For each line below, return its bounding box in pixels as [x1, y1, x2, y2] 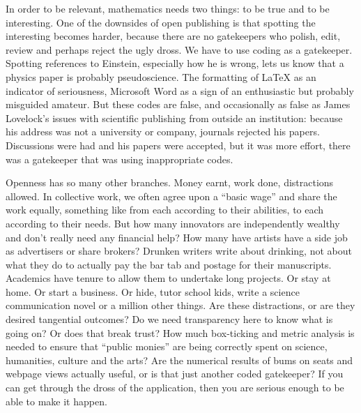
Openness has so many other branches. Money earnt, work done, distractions [6, 175, 334, 190]
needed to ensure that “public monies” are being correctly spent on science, [6, 339, 328, 354]
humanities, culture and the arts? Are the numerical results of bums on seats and [6, 352, 353, 367]
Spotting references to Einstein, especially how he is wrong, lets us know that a [6, 56, 344, 70]
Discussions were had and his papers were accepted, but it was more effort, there [6, 137, 351, 152]
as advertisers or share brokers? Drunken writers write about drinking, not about [6, 243, 352, 258]
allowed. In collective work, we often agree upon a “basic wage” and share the [6, 188, 337, 203]
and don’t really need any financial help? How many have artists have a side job [6, 230, 348, 244]
